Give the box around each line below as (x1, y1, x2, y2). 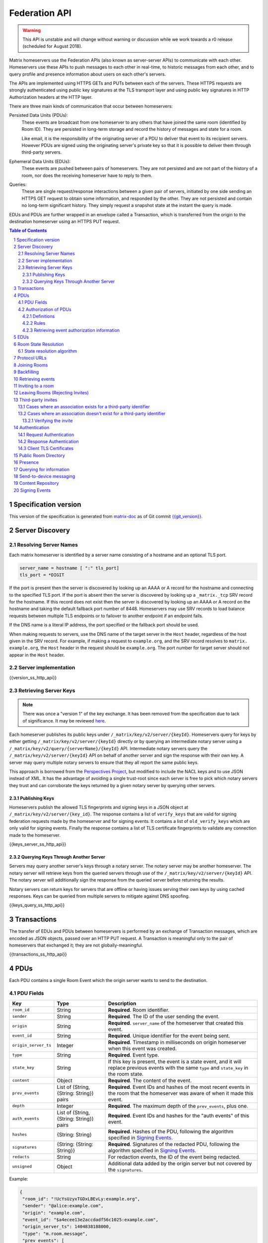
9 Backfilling (13, 369, 39, 375)
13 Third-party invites (13, 397, 58, 403)
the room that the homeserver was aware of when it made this (108, 1089, 254, 1096)
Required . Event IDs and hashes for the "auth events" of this (108, 1112, 249, 1119)
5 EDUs (13, 334, 29, 340)
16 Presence (13, 459, 39, 465)
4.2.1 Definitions (22, 313, 55, 319)
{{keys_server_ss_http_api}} (9, 841, 67, 847)
